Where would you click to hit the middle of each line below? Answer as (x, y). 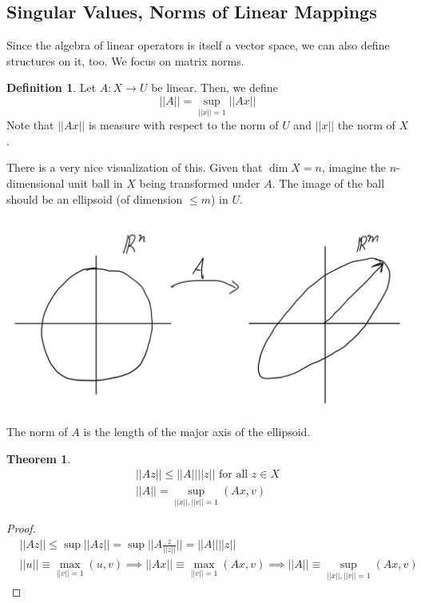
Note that (30, 125)
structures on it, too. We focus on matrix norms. (125, 60)
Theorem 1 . (39, 458)
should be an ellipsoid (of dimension (95, 198)
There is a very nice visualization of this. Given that (135, 167)
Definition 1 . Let (52, 87)
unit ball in (95, 182)
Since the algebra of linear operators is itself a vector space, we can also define (198, 45)
